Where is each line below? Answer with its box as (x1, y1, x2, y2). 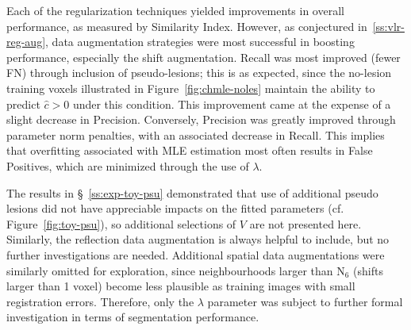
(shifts (353, 262, 383, 278)
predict (6, 95, 40, 112)
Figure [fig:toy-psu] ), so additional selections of (6, 215, 236, 232)
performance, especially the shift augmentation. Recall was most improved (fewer (6, 48, 401, 65)
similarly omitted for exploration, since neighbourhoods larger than (6, 262, 333, 278)
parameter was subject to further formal (207, 293, 403, 309)
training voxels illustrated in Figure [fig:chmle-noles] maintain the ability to (6, 79, 375, 96)
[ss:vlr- (372, 17, 405, 34)
